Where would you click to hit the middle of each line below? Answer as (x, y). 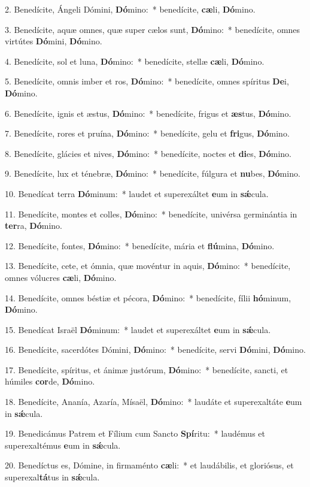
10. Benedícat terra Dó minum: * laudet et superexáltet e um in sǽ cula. (137, 193)
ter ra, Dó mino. (34, 226)
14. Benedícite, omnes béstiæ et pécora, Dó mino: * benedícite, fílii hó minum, (148, 297)
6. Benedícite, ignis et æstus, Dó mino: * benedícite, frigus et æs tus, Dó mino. (148, 113)
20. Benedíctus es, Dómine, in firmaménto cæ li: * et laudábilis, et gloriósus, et (149, 465)
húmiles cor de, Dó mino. (50, 381)
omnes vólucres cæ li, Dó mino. (61, 277)
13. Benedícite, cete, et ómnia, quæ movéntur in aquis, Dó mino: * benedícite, (148, 266)
